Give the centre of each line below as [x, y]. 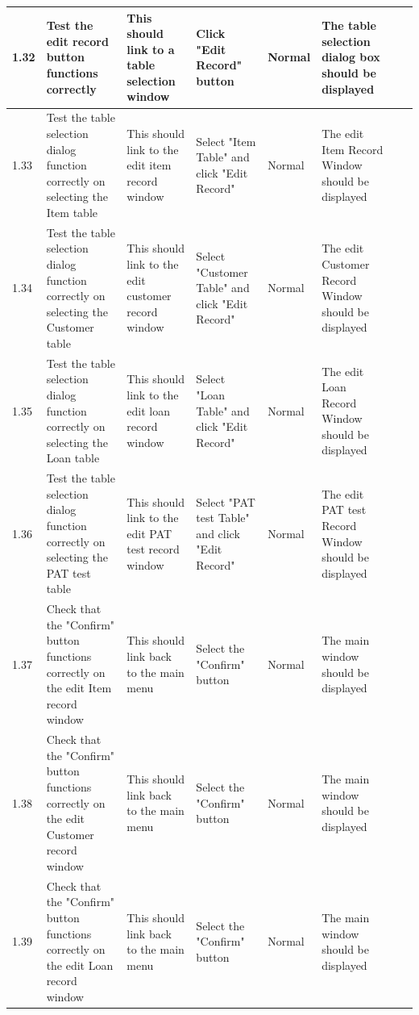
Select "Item [226, 141]
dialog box [351, 57]
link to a [151, 49]
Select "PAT [226, 501]
